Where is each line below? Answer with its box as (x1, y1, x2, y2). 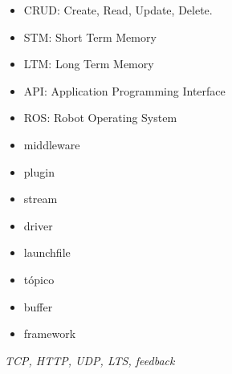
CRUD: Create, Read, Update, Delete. (23, 2, 213, 18)
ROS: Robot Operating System (23, 109, 177, 126)
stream (23, 190, 58, 207)
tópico (23, 270, 55, 287)
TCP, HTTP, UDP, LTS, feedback (5, 352, 175, 368)
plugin (23, 163, 55, 180)
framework (23, 325, 76, 342)
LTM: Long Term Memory (23, 55, 154, 72)
